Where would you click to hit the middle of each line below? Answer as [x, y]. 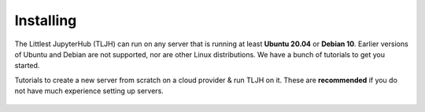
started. [27, 66]
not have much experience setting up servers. [89, 91]
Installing [46, 20]
